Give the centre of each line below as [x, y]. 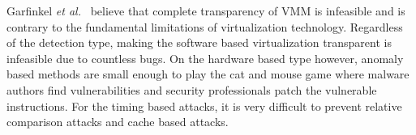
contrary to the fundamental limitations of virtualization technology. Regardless [205, 26]
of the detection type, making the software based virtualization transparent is [199, 42]
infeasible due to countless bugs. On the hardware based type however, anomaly [205, 58]
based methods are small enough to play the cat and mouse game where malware [208, 74]
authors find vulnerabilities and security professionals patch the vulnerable [192, 89]
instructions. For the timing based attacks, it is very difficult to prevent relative [204, 105]
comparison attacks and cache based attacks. [118, 122]
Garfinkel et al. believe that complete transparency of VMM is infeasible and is [206, 11]
